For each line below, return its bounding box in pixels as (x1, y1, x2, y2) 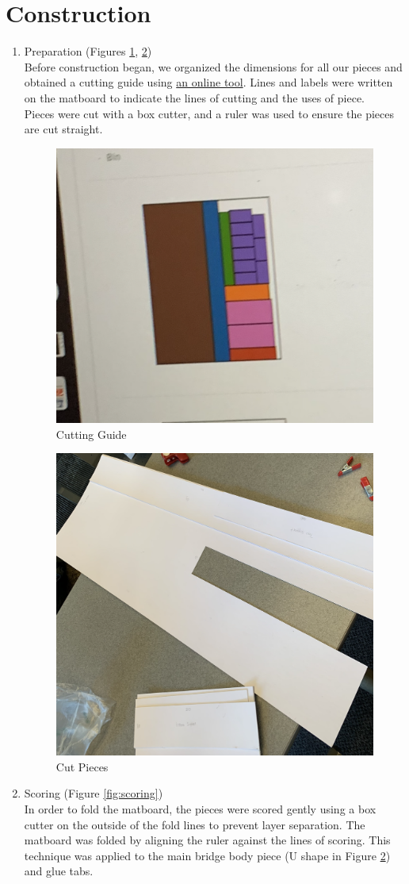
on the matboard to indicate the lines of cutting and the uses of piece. (24, 89, 365, 106)
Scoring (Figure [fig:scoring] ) (24, 785, 163, 801)
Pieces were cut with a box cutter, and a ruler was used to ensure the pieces (24, 105, 394, 121)
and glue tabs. (24, 863, 94, 879)
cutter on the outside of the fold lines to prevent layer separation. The (24, 816, 365, 832)
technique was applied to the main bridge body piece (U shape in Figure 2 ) (24, 847, 391, 863)
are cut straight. (24, 121, 103, 137)
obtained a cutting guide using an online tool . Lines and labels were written (24, 74, 393, 90)
